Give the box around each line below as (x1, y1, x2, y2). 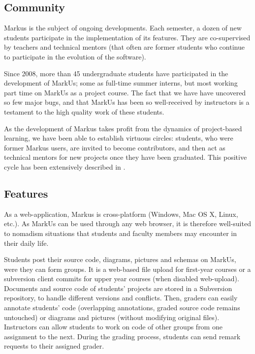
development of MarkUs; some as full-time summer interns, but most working (4, 78, 238, 88)
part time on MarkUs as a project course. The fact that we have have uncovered (4, 87, 246, 97)
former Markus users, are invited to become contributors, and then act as (4, 142, 225, 152)
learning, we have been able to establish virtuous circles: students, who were (4, 133, 233, 143)
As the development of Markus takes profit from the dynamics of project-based (4, 123, 242, 133)
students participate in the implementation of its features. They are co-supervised (4, 32, 251, 42)
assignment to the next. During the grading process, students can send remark (4, 331, 241, 341)
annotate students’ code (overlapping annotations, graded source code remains (4, 302, 240, 313)
